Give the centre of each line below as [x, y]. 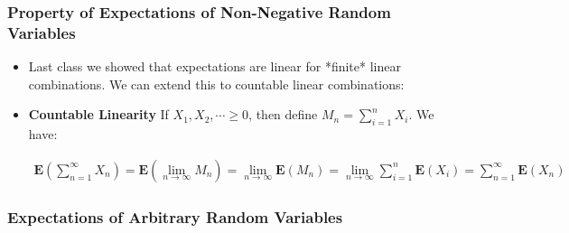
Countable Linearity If [98, 114]
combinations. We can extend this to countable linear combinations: [216, 84]
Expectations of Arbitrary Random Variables [175, 216]
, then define [283, 114]
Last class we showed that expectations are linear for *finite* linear [215, 66]
